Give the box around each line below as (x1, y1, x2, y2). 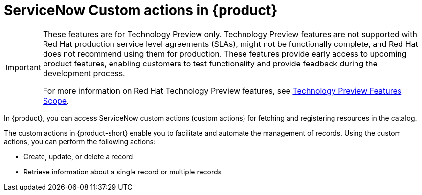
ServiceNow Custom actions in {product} (4, 2, 278, 19)
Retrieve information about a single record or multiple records (23, 167, 222, 176)
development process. (43, 68, 125, 78)
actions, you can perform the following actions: (4, 137, 155, 146)
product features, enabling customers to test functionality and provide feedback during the (43, 58, 378, 68)
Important (5, 62, 41, 72)
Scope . (43, 95, 69, 106)
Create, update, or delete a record (23, 152, 133, 161)
